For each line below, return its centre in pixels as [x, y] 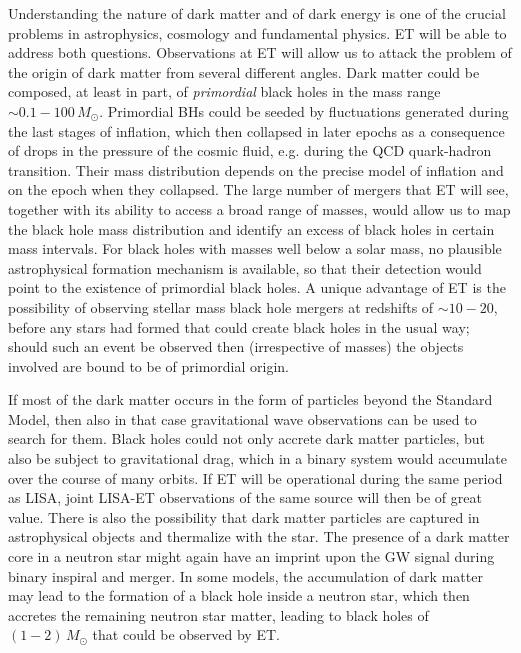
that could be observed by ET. [186, 634]
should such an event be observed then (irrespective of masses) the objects [236, 346]
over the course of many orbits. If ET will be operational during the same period [255, 477]
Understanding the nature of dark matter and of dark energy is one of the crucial [257, 13]
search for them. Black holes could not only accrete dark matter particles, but [247, 438]
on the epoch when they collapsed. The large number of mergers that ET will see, [258, 189]
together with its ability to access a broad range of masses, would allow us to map [259, 208]
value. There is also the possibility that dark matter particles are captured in [244, 516]
